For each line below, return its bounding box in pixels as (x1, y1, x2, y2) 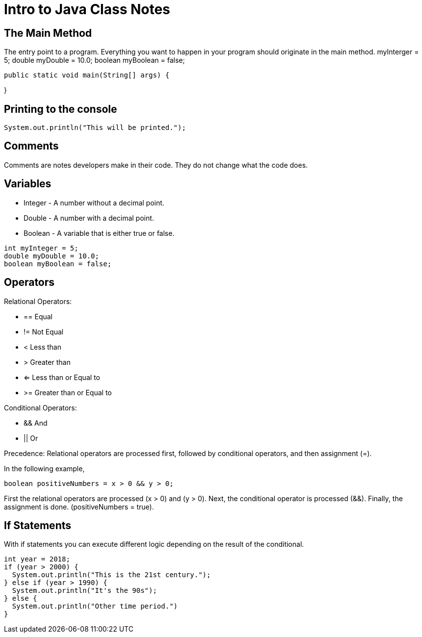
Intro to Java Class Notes (4, 1, 170, 18)
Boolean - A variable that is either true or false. (24, 229, 175, 237)
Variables (4, 178, 52, 190)
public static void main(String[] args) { (4, 71, 170, 79)
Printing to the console (4, 102, 117, 115)
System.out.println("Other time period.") (12, 602, 178, 611)
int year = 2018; (4, 555, 70, 563)
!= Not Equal (24, 327, 64, 336)
